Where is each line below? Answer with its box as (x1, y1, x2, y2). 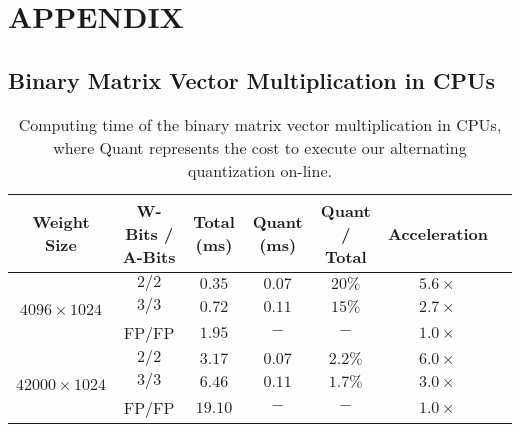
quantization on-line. (187, 158, 333, 182)
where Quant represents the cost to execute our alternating (53, 135, 467, 159)
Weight (32, 210, 90, 234)
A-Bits (122, 244, 176, 268)
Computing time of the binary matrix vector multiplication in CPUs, (18, 112, 502, 136)
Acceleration (388, 221, 488, 245)
